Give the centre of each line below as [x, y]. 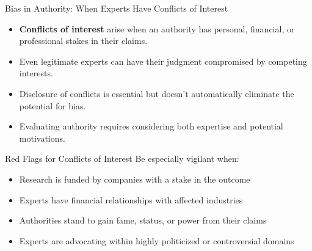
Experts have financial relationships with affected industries [131, 199]
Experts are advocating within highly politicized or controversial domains [157, 240]
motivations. [42, 138]
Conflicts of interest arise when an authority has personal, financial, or [157, 28]
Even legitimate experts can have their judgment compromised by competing [163, 61]
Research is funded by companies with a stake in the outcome [135, 179]
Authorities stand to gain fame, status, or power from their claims [143, 220]
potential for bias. [53, 105]
